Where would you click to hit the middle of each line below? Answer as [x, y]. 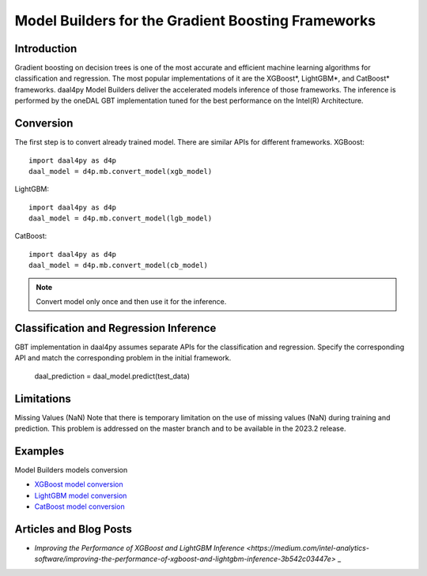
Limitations [43, 399]
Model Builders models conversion [71, 469]
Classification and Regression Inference [115, 328]
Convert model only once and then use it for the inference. [131, 302]
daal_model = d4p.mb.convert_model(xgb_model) [121, 171]
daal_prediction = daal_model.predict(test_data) [112, 376]
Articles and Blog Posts [73, 529]
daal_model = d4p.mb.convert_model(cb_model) [119, 265]
